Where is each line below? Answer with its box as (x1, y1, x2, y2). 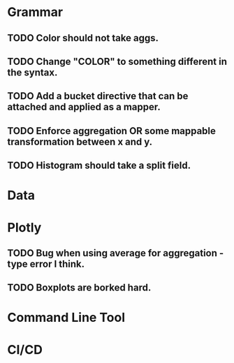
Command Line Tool (7, 310, 126, 325)
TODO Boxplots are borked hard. (7, 282, 152, 294)
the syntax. (7, 66, 58, 78)
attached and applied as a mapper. (7, 101, 161, 113)
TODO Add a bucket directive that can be (7, 90, 189, 102)
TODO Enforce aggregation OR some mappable (7, 125, 217, 137)
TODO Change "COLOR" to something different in (7, 55, 227, 67)
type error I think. (7, 258, 85, 269)
